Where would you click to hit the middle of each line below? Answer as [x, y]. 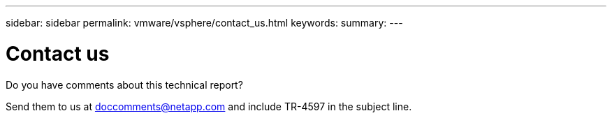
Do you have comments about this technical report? [124, 84]
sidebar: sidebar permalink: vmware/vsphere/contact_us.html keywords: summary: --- [204, 23]
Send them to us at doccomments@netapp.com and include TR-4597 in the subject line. [209, 106]
